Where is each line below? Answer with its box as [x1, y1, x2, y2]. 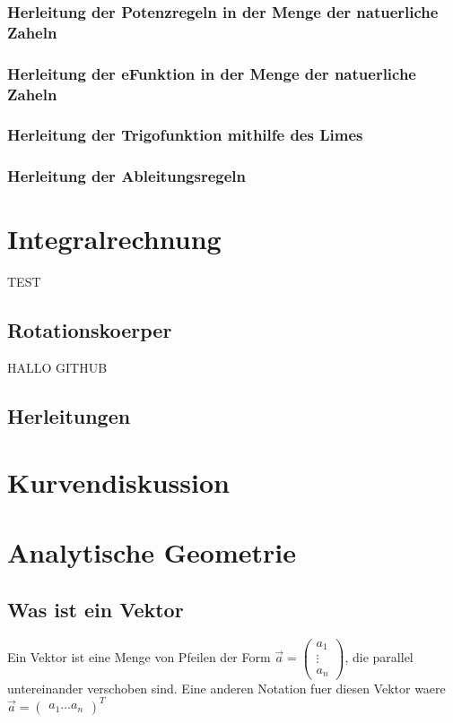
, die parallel [344, 648, 414, 666]
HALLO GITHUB [7, 358, 108, 377]
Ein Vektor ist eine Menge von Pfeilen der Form [7, 648, 271, 666]
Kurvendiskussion [7, 463, 230, 500]
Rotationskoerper [7, 316, 172, 344]
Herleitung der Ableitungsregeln [7, 165, 247, 187]
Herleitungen [7, 402, 131, 430]
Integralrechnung [7, 220, 222, 257]
